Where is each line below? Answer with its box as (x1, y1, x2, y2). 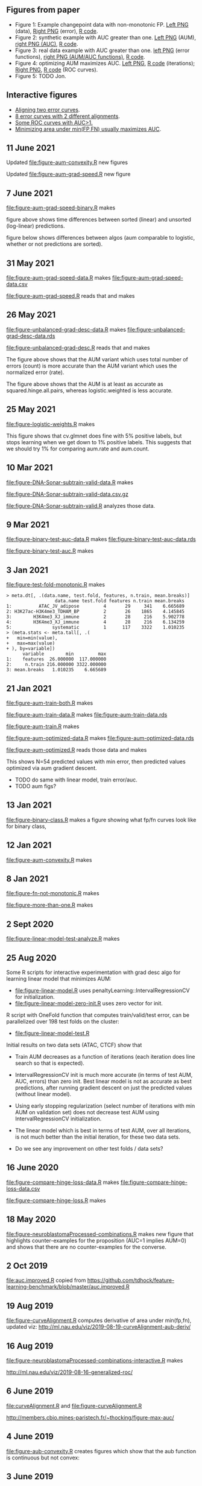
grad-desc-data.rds (6, 332, 55, 340)
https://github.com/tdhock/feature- (87, 1277, 175, 1284)
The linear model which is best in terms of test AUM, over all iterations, (14, 1127, 191, 1134)
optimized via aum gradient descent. (6, 764, 97, 771)
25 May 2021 (6, 404, 55, 415)
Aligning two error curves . (14, 106, 80, 113)
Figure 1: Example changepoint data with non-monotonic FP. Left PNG (14, 21, 189, 28)
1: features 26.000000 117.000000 (6, 656, 107, 662)
